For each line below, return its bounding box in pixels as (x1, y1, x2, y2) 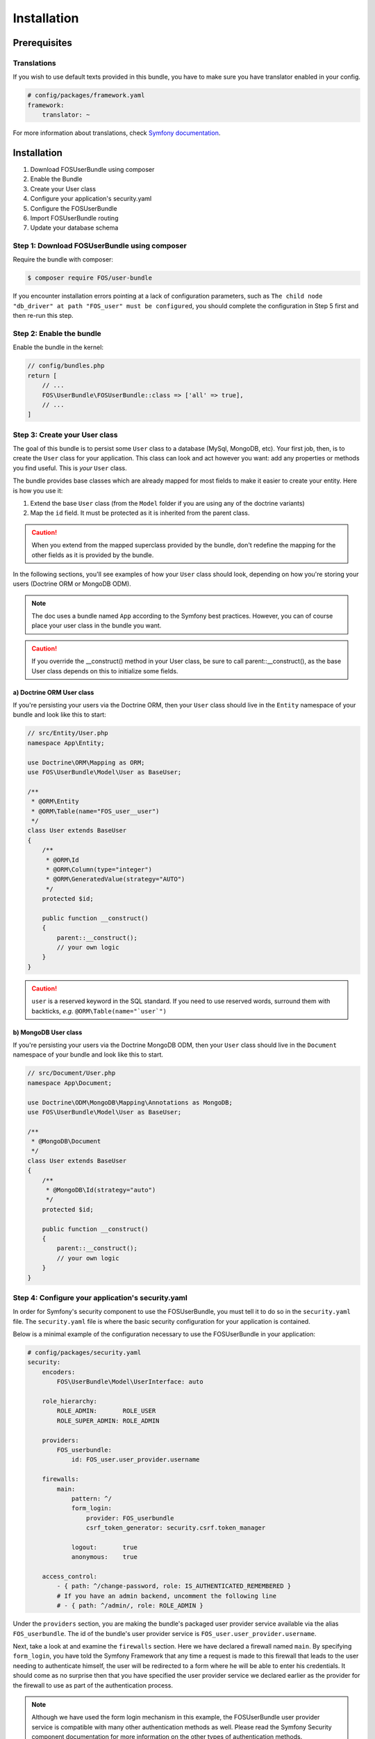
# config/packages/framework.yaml (27, 91, 145, 99)
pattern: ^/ (71, 1494, 112, 1502)
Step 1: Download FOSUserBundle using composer (12, 241, 187, 250)
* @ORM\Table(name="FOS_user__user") (31, 807, 160, 815)
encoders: (42, 1368, 76, 1376)
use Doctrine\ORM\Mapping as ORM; (27, 758, 145, 767)
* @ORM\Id (45, 856, 79, 864)
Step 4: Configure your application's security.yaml (12, 1292, 187, 1302)
